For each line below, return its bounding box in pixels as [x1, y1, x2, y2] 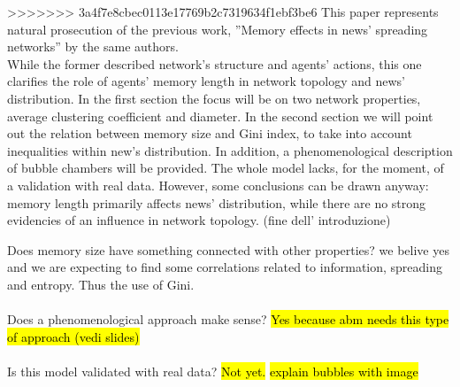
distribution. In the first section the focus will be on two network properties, [7, 89, 421, 107]
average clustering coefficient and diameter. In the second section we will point [7, 106, 433, 125]
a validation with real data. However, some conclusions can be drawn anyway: [7, 175, 429, 194]
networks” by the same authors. [7, 37, 179, 56]
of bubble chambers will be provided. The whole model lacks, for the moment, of [7, 159, 444, 177]
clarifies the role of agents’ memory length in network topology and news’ [7, 72, 405, 90]
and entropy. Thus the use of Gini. [7, 275, 195, 293]
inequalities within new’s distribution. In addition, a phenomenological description [7, 141, 453, 159]
